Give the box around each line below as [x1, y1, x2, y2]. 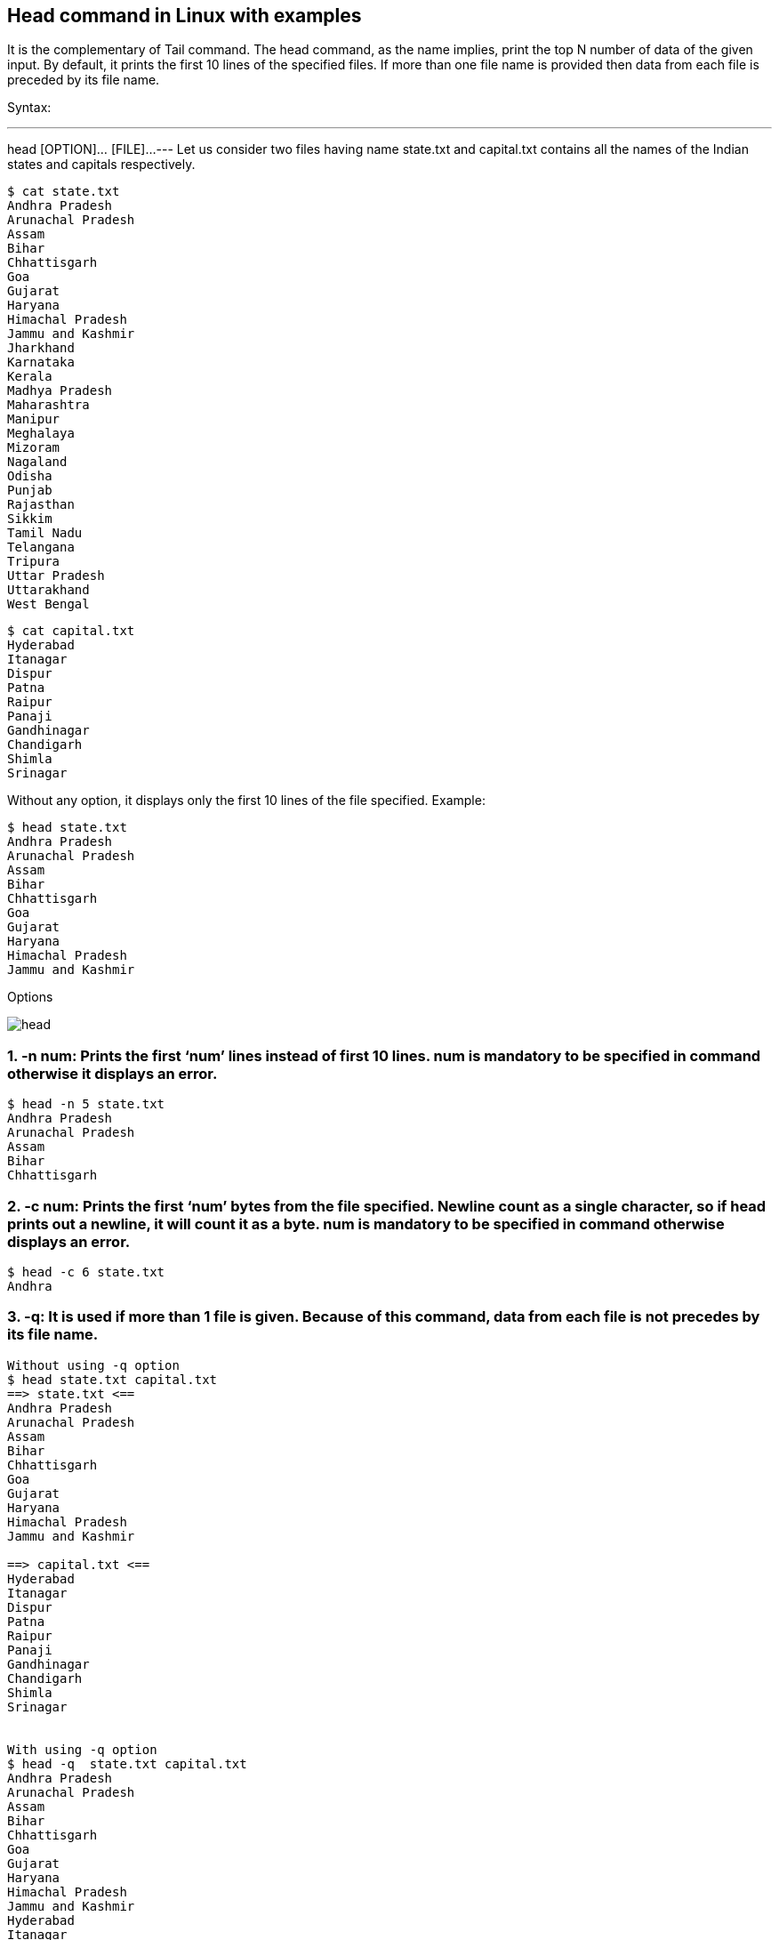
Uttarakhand [7, 583, 90, 598]
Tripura [7, 554, 60, 569]
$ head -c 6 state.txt [7, 1264, 165, 1279]
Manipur [7, 412, 60, 427]
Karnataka [7, 355, 75, 370]
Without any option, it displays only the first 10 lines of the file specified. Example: [7, 793, 486, 809]
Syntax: [7, 100, 52, 116]
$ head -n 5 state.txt [7, 1097, 165, 1112]
